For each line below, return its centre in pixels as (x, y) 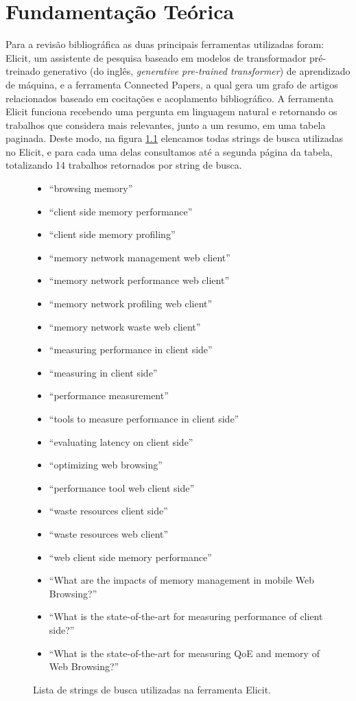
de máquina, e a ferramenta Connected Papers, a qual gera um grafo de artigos (172, 84)
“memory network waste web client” (125, 326)
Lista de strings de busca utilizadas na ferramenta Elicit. (152, 689)
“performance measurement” (109, 395)
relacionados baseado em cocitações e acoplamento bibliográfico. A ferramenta (169, 98)
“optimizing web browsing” (106, 465)
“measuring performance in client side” (131, 349)
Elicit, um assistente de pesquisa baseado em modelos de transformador (156, 57)
